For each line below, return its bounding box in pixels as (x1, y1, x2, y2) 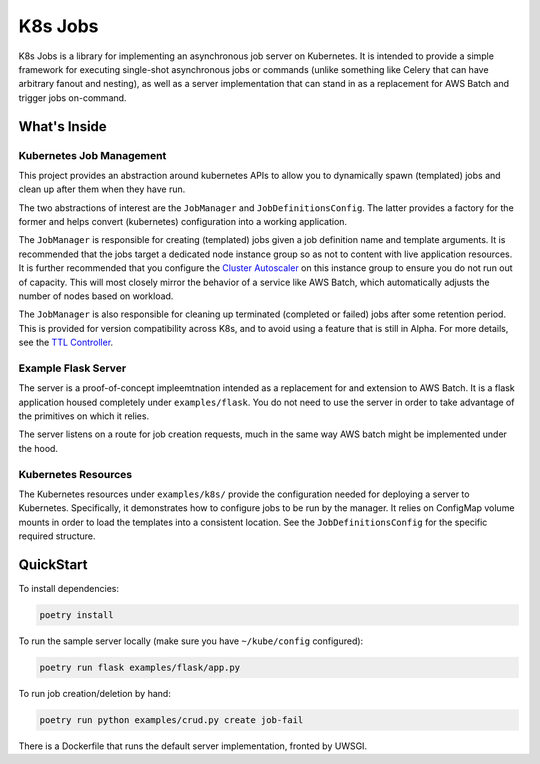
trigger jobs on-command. (18, 91, 127, 104)
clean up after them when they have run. (18, 183, 186, 195)
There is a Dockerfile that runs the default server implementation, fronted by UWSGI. (18, 740, 368, 752)
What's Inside (18, 118, 107, 135)
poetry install (39, 610, 114, 621)
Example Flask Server (18, 361, 127, 375)
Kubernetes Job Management (18, 148, 167, 162)
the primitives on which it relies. (18, 410, 150, 422)
